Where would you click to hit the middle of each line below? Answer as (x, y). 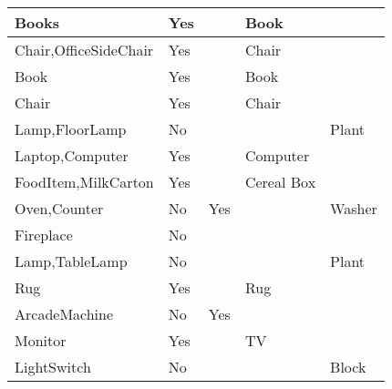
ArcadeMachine (64, 314)
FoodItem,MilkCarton (84, 182)
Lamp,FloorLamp (71, 129)
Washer (354, 208)
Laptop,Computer (72, 155)
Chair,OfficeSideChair (84, 50)
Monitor (41, 340)
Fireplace (44, 235)
